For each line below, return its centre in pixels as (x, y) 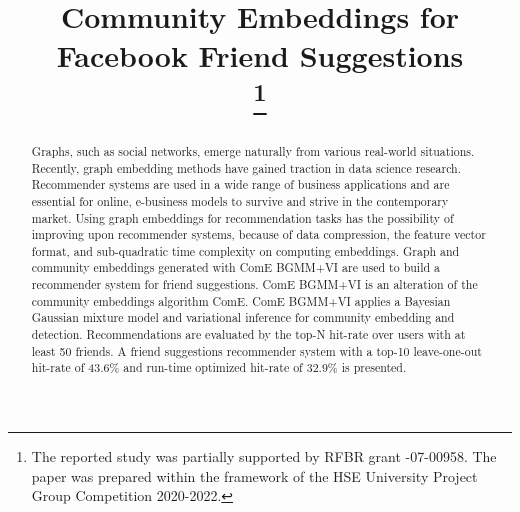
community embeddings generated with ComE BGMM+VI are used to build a (235, 267)
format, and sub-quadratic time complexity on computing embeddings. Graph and (245, 250)
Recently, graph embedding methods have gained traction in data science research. (246, 167)
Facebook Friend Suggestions (260, 55)
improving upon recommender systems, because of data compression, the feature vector (258, 234)
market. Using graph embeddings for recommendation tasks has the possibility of (242, 217)
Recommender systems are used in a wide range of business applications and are (240, 184)
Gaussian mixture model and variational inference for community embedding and (243, 317)
